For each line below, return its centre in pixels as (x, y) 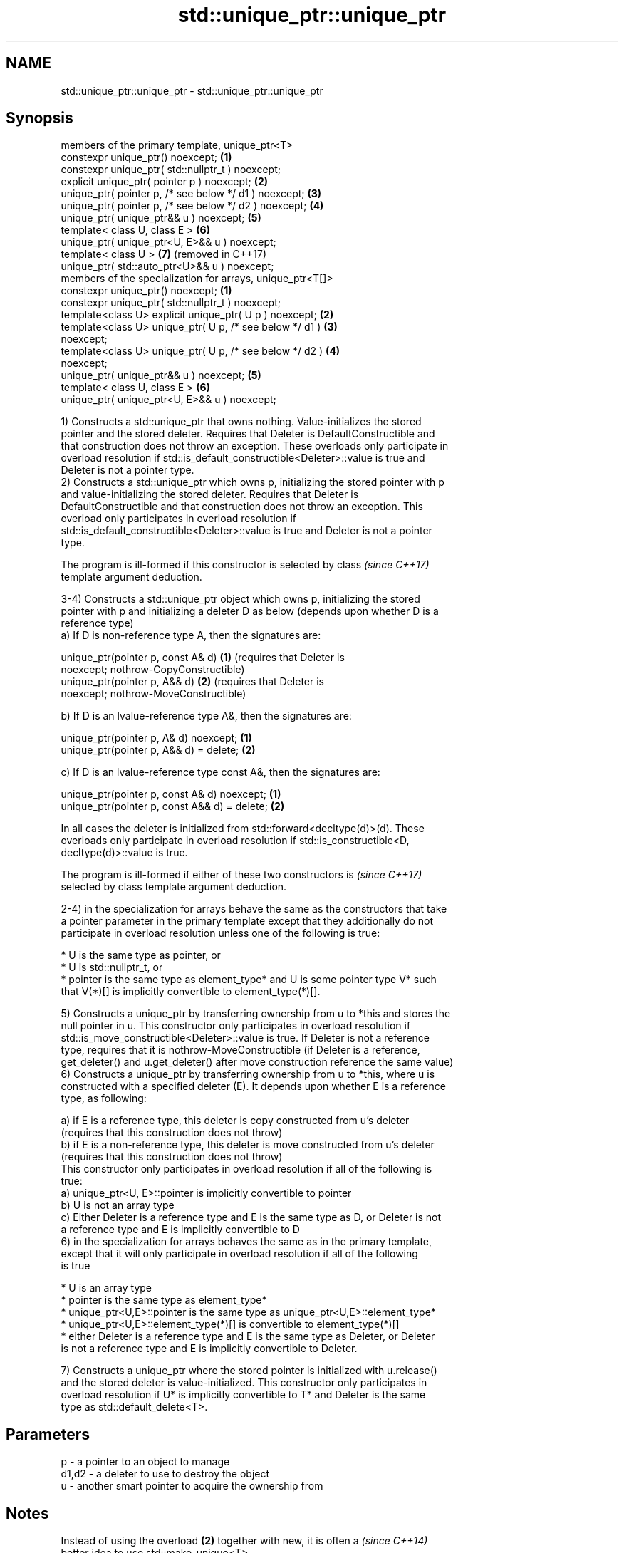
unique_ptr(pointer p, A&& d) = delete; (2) (158, 750)
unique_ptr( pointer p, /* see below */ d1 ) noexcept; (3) (191, 194)
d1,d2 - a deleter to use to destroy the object (165, 1474)
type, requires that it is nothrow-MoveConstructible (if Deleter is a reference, (240, 1050)
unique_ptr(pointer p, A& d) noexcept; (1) (156, 738)
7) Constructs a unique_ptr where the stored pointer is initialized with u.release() (249, 1371)
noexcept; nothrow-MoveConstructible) (154, 694)
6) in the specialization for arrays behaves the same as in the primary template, (246, 1242)
